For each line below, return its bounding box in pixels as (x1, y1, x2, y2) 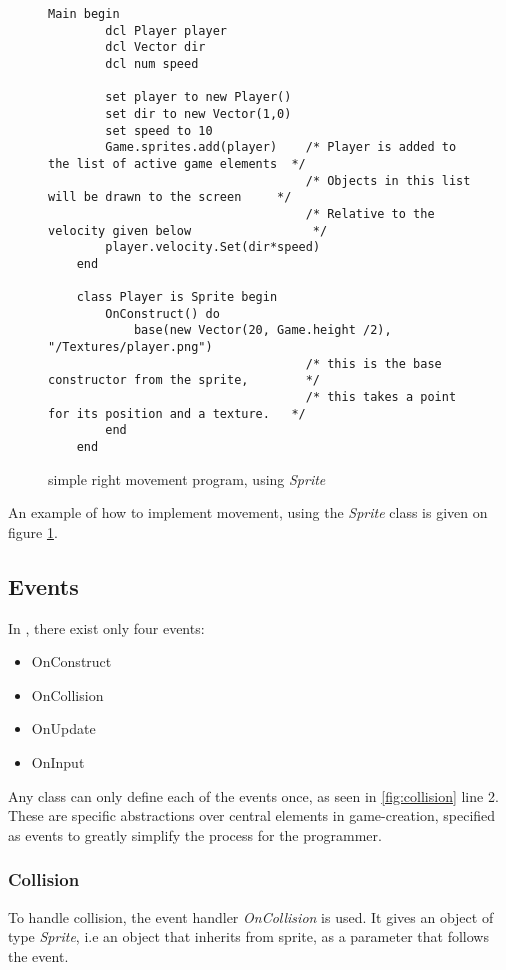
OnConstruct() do (105, 306, 220, 321)
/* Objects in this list (305, 173, 471, 188)
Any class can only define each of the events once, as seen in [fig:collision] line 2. (8, 785, 499, 806)
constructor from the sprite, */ (48, 373, 321, 388)
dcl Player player (105, 23, 227, 38)
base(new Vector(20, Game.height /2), (133, 323, 392, 338)
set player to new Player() (105, 90, 292, 105)
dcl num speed (105, 56, 199, 71)
